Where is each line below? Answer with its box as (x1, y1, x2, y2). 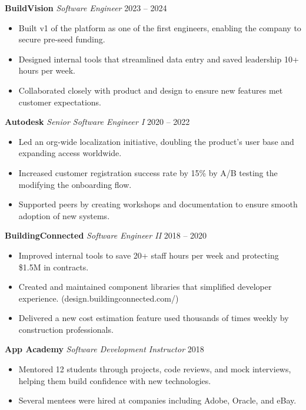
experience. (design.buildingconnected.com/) (18, 292, 179, 304)
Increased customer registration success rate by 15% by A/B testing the (18, 166, 278, 178)
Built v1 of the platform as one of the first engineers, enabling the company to (18, 21, 301, 34)
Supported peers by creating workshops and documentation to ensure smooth (18, 198, 298, 210)
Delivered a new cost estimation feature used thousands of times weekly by (18, 312, 289, 324)
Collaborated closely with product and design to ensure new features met (18, 84, 283, 96)
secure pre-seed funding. (18, 33, 105, 45)
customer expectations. (18, 95, 101, 108)
